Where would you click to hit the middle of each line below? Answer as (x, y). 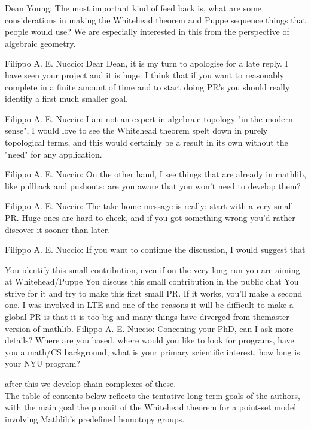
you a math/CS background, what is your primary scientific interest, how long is (153, 351)
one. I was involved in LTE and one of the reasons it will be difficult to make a (149, 305)
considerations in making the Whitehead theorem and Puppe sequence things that (155, 19)
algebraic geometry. (40, 43)
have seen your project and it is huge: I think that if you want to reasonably (145, 75)
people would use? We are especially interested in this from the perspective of (147, 31)
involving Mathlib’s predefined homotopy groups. (95, 419)
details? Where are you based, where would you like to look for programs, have (150, 340)
